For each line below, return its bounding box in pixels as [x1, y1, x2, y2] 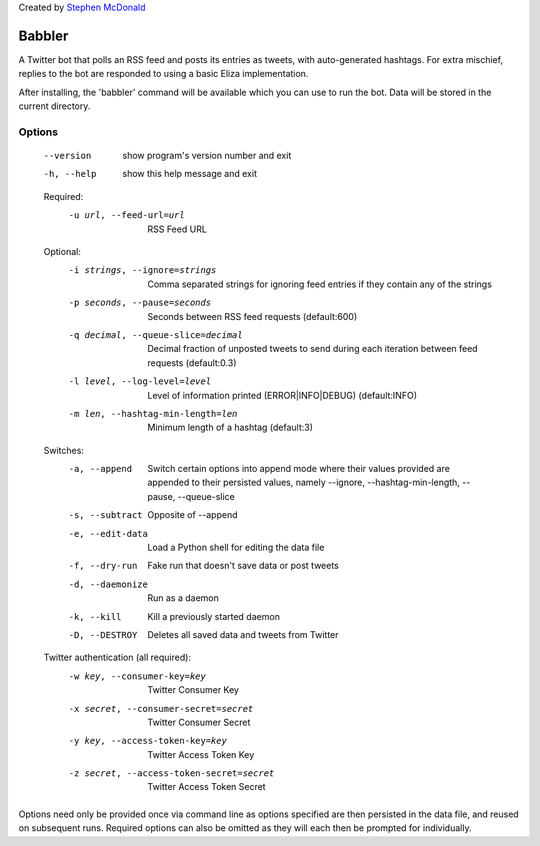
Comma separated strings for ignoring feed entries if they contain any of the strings [147, 278, 492, 290]
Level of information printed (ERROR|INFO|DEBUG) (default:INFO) [147, 389, 417, 401]
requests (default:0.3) [147, 356, 237, 369]
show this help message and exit [122, 168, 257, 180]
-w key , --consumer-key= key [68, 670, 207, 682]
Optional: [43, 245, 82, 257]
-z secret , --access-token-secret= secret [68, 768, 275, 779]
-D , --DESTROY [68, 629, 138, 640]
